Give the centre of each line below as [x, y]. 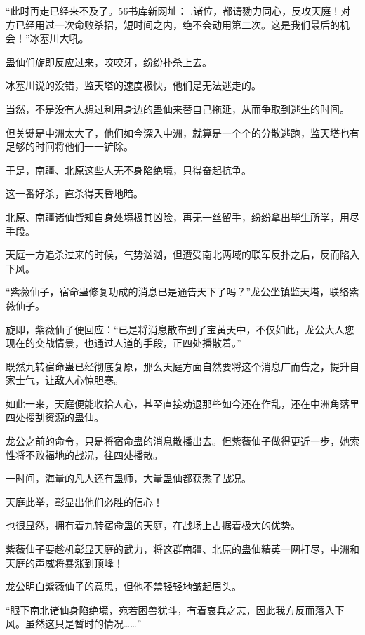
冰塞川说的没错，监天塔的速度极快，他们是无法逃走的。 [133, 85]
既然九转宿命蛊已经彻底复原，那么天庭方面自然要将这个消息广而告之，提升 [178, 366]
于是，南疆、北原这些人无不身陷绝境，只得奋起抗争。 [128, 169]
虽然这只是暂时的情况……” [83, 623]
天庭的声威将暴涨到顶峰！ [65, 562]
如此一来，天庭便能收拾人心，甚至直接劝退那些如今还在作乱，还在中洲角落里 [182, 403]
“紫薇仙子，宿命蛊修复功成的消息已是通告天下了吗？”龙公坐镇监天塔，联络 [178, 292]
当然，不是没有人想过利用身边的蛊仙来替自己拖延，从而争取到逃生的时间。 [178, 108]
